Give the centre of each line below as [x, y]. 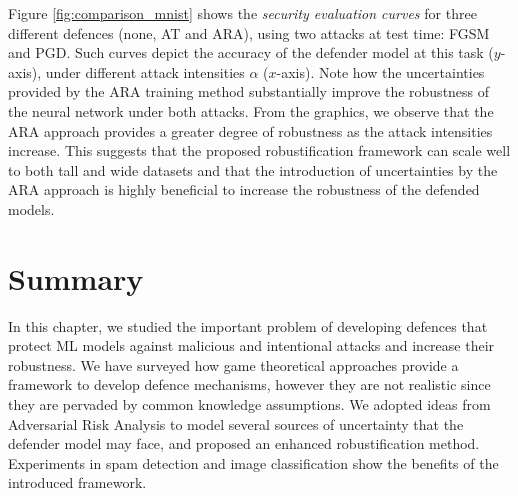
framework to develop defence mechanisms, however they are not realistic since [249, 384]
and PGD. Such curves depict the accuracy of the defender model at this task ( [251, 52]
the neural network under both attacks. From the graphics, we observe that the [251, 110]
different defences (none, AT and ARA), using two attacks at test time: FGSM [249, 32]
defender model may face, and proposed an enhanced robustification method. [244, 443]
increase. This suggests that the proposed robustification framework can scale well [259, 150]
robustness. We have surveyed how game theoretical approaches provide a [233, 364]
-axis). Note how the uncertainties [380, 71]
